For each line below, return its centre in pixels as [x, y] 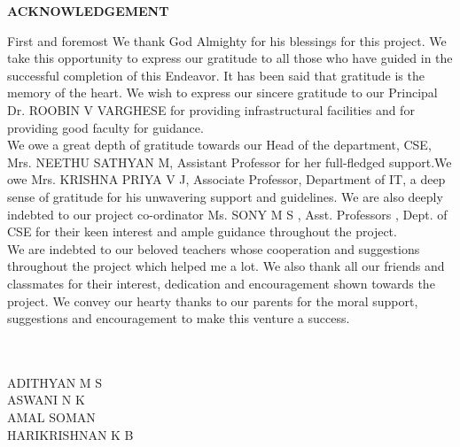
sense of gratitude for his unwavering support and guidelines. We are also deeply [225, 196]
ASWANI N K [46, 400]
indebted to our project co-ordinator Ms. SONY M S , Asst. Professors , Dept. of [227, 214]
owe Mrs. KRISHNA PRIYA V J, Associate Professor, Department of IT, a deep [226, 179]
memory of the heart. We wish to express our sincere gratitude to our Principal [222, 92]
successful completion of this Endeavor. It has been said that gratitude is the [216, 75]
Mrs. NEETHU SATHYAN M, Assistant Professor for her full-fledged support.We [230, 162]
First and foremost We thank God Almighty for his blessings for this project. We [227, 40]
